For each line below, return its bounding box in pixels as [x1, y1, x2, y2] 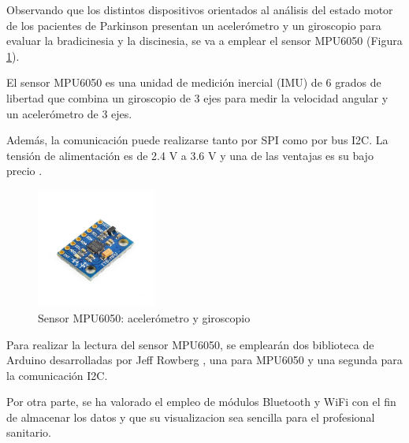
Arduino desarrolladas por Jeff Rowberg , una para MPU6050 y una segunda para [6, 352, 403, 368]
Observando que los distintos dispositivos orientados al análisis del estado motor [6, 2, 393, 17]
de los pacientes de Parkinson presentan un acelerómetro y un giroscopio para [6, 17, 381, 33]
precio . [6, 162, 43, 179]
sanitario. [6, 424, 51, 441]
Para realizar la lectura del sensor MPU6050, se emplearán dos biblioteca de [6, 336, 374, 352]
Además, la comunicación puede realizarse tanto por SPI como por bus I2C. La [6, 132, 389, 148]
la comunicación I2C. [6, 367, 108, 383]
